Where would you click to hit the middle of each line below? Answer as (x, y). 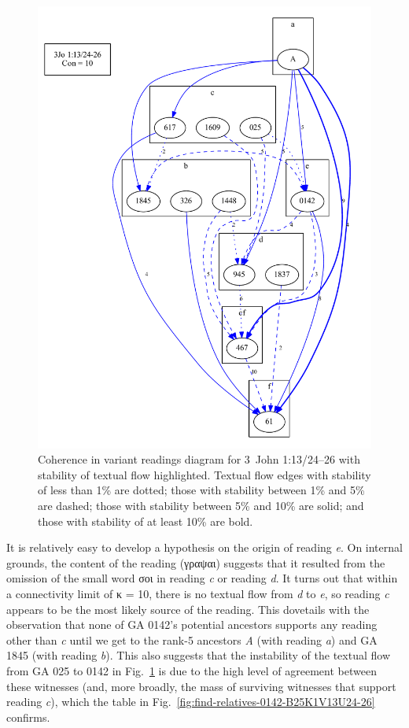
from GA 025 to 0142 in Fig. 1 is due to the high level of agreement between (192, 670)
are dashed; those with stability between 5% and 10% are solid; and (201, 506)
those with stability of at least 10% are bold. (146, 521)
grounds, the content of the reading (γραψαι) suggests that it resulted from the (196, 562)
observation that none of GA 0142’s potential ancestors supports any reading (192, 625)
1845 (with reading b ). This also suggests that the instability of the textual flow (199, 655)
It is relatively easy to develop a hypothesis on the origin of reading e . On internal (204, 547)
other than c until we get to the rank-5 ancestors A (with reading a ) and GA (192, 639)
